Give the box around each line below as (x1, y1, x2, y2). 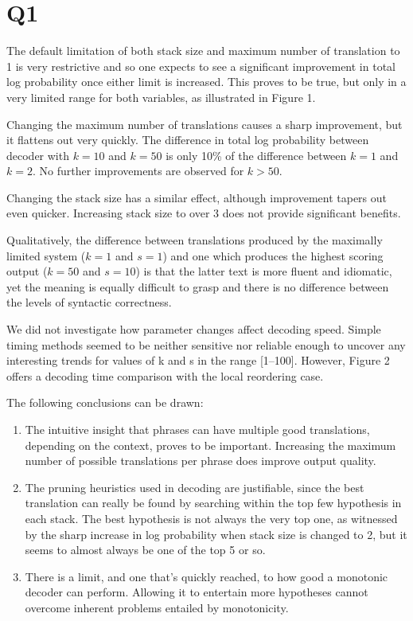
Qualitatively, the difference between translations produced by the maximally (6, 232, 383, 248)
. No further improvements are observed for (32, 162, 244, 179)
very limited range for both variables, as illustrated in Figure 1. (6, 88, 316, 105)
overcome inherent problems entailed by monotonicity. (25, 599, 289, 615)
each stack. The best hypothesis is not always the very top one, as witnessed (25, 510, 398, 526)
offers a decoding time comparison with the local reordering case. (6, 367, 324, 384)
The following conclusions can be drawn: (6, 394, 204, 411)
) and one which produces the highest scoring (162, 247, 384, 264)
